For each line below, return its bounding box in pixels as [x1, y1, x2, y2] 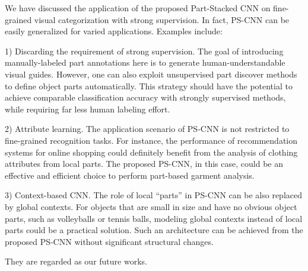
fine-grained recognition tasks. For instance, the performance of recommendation [5, 134, 298, 146]
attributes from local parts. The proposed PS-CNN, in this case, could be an [5, 157, 283, 170]
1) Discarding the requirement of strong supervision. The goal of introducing [5, 44, 284, 57]
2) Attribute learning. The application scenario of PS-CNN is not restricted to [5, 122, 290, 135]
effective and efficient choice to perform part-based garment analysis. [5, 169, 255, 181]
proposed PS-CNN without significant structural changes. [5, 235, 214, 247]
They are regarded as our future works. [5, 255, 147, 267]
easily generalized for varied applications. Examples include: [5, 25, 223, 37]
